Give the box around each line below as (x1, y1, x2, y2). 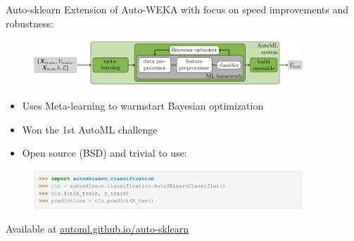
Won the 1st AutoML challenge (22, 122, 158, 136)
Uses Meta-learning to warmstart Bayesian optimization (22, 98, 264, 113)
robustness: (6, 15, 53, 30)
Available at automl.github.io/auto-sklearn (6, 221, 189, 236)
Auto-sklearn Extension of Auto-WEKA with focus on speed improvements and (6, 2, 348, 16)
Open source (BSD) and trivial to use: (22, 145, 187, 160)
